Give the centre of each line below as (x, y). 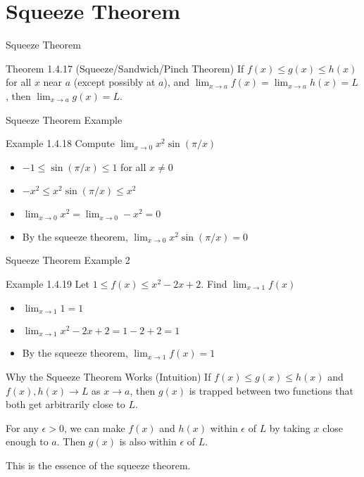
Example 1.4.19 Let (48, 283)
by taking (290, 427)
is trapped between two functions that (271, 390)
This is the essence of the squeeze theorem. (98, 465)
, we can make (94, 427)
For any (22, 427)
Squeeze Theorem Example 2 (68, 260)
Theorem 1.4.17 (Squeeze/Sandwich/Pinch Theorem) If (125, 68)
